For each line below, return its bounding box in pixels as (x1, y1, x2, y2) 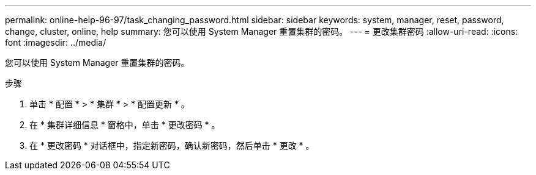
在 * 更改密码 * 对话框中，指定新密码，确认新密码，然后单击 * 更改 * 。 (29, 140, 315, 151)
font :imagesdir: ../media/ (5, 37, 106, 48)
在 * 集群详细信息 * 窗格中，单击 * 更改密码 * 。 (29, 120, 220, 130)
